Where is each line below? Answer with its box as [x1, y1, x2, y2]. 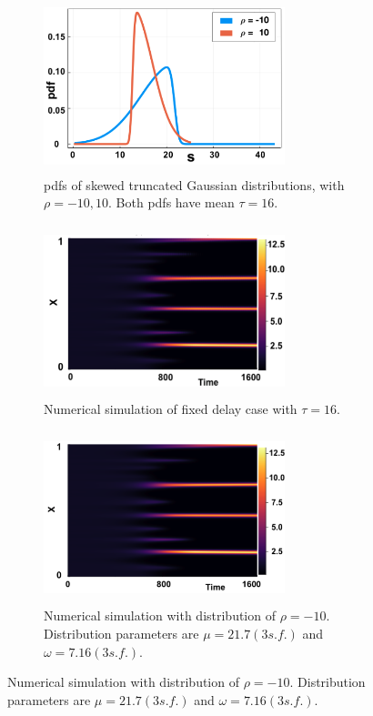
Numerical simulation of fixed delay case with [44, 399, 297, 419]
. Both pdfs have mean [108, 193, 235, 212]
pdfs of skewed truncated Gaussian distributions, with [44, 175, 345, 194]
